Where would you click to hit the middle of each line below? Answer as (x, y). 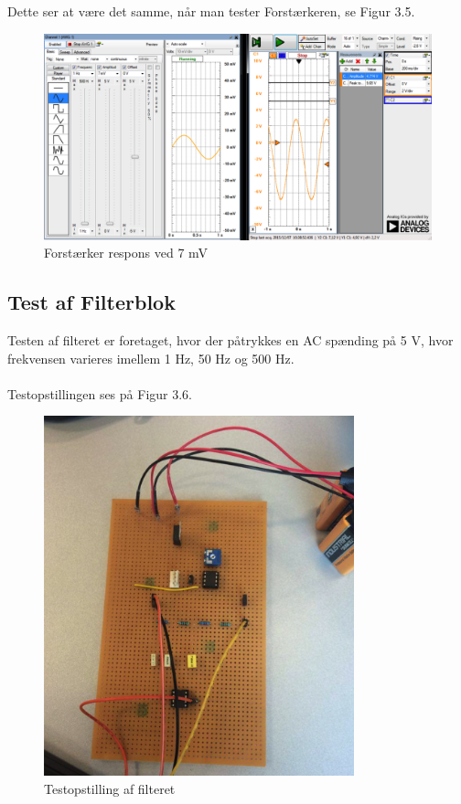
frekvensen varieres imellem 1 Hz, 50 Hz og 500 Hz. (151, 358)
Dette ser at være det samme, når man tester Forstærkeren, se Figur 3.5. (211, 11)
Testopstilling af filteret (110, 788)
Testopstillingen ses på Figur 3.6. (100, 393)
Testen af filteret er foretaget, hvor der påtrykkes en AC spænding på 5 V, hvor (230, 340)
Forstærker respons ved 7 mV (126, 253)
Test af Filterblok (91, 302)
